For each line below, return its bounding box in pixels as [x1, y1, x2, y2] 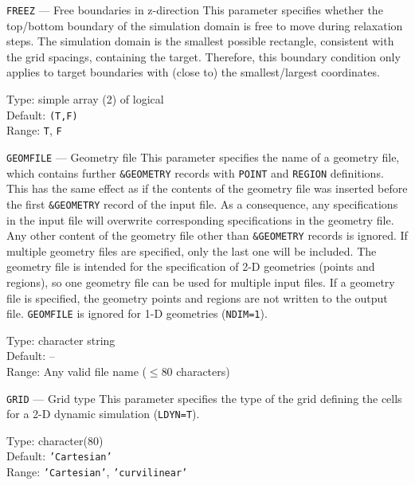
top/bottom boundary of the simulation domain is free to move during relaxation [6, 17, 403, 33]
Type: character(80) [6, 432, 104, 448]
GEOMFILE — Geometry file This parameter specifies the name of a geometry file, [6, 148, 400, 165]
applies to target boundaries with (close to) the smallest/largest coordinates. [6, 64, 380, 80]
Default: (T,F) [6, 106, 78, 123]
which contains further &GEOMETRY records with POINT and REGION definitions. [6, 164, 384, 181]
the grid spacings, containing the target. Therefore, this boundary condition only [6, 48, 401, 65]
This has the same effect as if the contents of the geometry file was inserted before [6, 180, 408, 197]
